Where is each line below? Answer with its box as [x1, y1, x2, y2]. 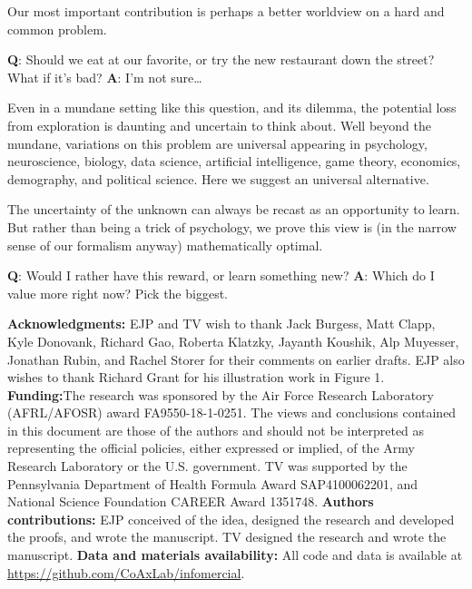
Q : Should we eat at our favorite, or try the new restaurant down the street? [7, 50, 435, 69]
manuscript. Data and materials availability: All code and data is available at [7, 545, 463, 564]
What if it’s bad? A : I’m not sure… [7, 67, 202, 86]
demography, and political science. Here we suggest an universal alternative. [7, 169, 429, 188]
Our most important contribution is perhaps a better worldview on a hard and [7, 2, 445, 20]
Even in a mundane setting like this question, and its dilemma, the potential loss [7, 98, 457, 117]
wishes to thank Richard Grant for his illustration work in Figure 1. [7, 368, 385, 387]
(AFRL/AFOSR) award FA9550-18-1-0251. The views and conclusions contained [7, 403, 457, 422]
